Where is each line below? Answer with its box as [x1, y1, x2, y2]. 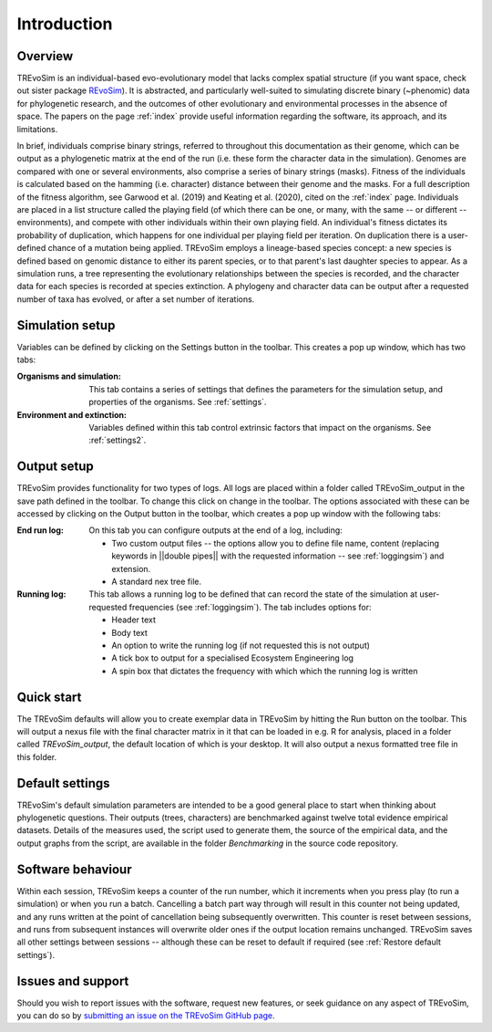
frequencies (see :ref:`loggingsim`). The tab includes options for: [128, 601, 373, 612]
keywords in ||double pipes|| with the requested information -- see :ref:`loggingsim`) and [111, 550, 445, 561]
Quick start [16, 689, 82, 704]
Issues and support [16, 973, 129, 989]
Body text [111, 627, 148, 638]
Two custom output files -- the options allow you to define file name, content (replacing [111, 537, 440, 548]
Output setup [16, 459, 95, 474]
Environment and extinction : [16, 409, 128, 420]
